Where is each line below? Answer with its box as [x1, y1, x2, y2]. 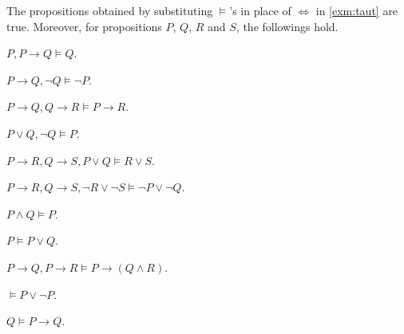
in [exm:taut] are [315, 2, 398, 18]
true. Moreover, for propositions [6, 18, 162, 34]
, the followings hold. [236, 18, 339, 34]
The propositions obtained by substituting [6, 2, 213, 18]
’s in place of [229, 2, 291, 18]
